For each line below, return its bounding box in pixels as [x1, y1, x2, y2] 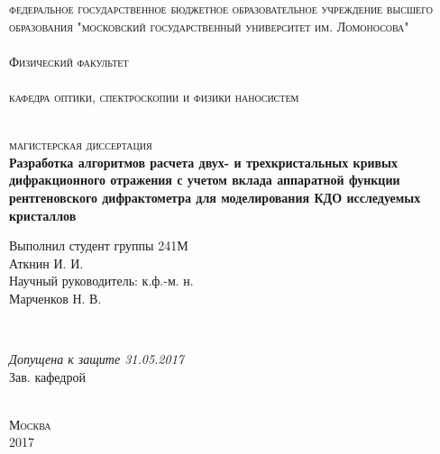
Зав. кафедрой [9, 367, 86, 386]
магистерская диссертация [9, 135, 152, 154]
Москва [9, 414, 51, 433]
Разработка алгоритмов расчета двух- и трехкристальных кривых [9, 152, 398, 171]
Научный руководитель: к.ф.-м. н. [9, 271, 194, 290]
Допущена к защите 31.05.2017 [9, 350, 184, 368]
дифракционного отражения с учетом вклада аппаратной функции [9, 170, 400, 189]
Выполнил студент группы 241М [9, 236, 188, 255]
